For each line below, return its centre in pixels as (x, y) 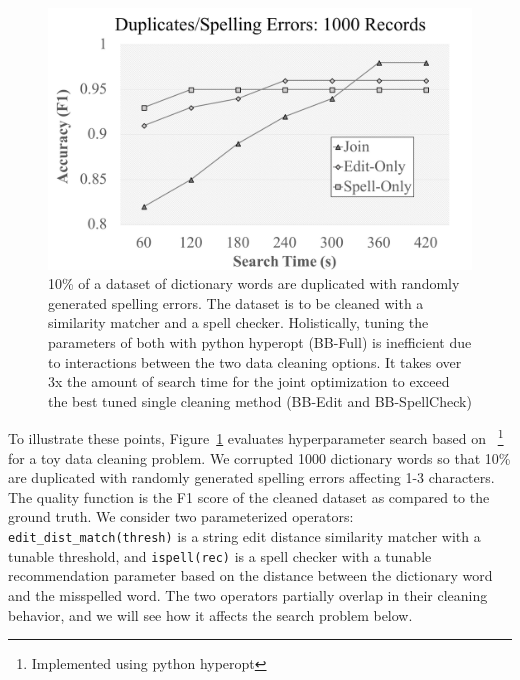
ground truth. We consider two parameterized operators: (181, 516)
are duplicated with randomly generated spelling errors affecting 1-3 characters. (251, 477)
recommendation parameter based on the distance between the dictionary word (250, 575)
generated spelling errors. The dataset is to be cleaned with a (236, 302)
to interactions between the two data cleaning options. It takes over (255, 361)
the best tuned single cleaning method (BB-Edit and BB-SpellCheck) (260, 400)
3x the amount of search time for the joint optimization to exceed (249, 381)
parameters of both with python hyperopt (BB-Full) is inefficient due (260, 342)
